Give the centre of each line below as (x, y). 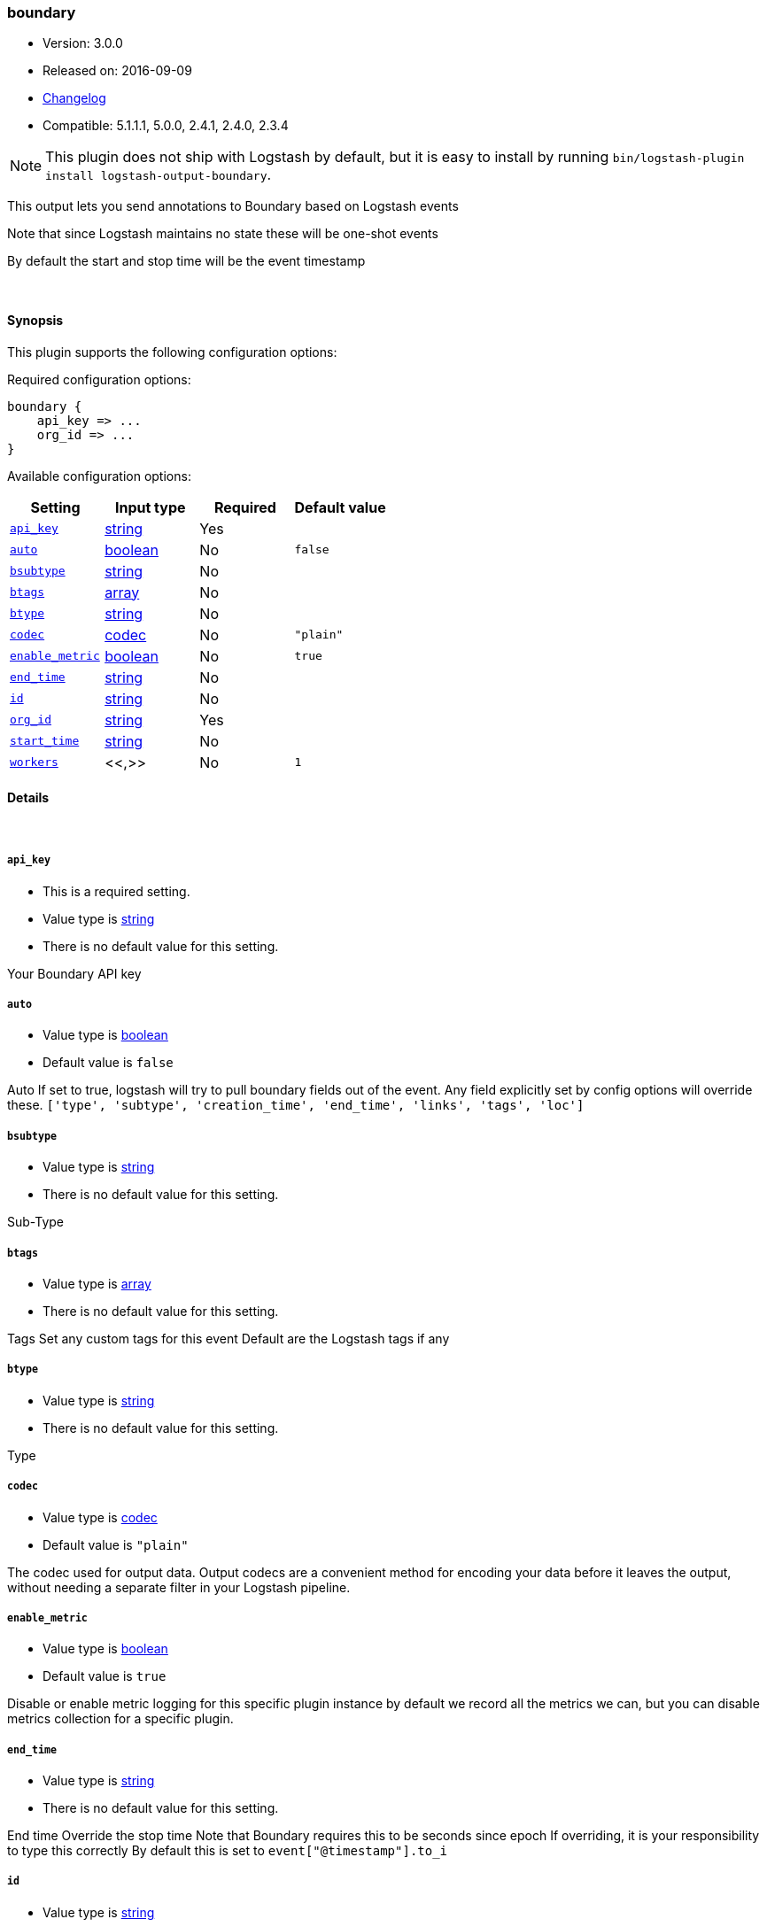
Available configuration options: (99, 476)
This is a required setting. (116, 891)
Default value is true (105, 1676)
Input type (150, 507)
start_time (45, 741)
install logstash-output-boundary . (159, 175)
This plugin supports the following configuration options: (172, 352)
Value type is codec (100, 1517)
